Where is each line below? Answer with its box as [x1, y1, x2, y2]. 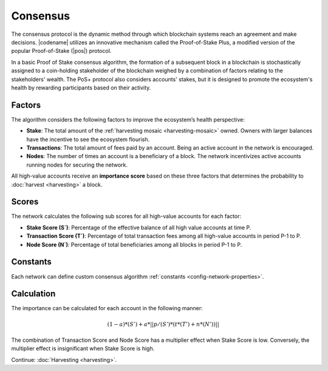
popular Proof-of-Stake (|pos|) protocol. [11, 47, 112, 55]
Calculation [11, 289, 56, 299]
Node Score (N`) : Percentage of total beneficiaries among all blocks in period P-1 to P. [26, 241, 242, 248]
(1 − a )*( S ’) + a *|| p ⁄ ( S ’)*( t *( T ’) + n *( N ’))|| [107, 321, 220, 328]
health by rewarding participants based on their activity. [11, 84, 151, 91]
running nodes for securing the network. [26, 161, 128, 168]
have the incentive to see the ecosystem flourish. [26, 136, 150, 143]
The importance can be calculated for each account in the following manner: [11, 305, 203, 312]
